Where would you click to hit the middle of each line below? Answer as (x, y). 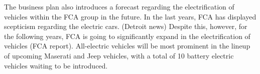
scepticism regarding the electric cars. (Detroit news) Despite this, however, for (126, 26)
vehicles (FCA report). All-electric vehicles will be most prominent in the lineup (127, 46)
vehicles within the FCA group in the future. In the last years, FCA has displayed (130, 16)
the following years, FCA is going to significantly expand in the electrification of (127, 36)
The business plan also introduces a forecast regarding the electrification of (119, 6)
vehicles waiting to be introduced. (56, 65)
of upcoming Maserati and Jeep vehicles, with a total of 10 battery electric (119, 55)
